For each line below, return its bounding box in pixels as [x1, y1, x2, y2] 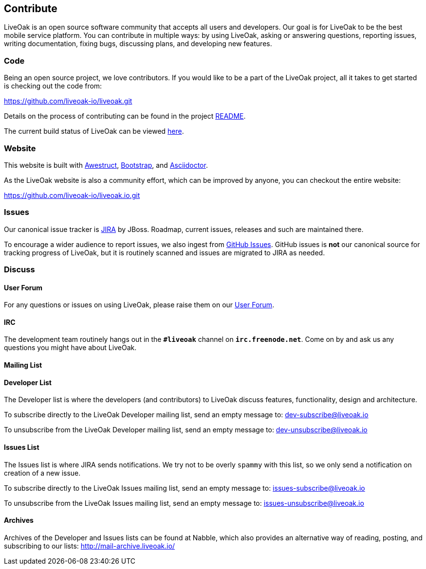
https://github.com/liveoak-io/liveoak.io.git [4, 191, 140, 199]
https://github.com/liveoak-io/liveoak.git [4, 97, 132, 106]
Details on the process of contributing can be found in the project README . [4, 112, 246, 121]
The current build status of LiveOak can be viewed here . [4, 127, 184, 136]
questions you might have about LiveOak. [4, 343, 137, 352]
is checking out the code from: [4, 82, 102, 90]
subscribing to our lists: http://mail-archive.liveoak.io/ [4, 541, 175, 550]
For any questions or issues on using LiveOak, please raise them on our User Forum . [4, 301, 275, 309]
